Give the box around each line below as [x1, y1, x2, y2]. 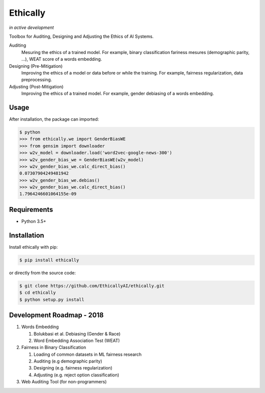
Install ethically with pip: [9, 244, 58, 250]
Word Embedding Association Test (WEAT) [33, 338, 120, 343]
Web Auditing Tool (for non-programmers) [21, 379, 107, 385]
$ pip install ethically [19, 257, 79, 262]
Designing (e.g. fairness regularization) [33, 365, 113, 371]
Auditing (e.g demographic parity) [33, 358, 103, 364]
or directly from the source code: [9, 270, 76, 276]
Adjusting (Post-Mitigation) [9, 83, 64, 89]
